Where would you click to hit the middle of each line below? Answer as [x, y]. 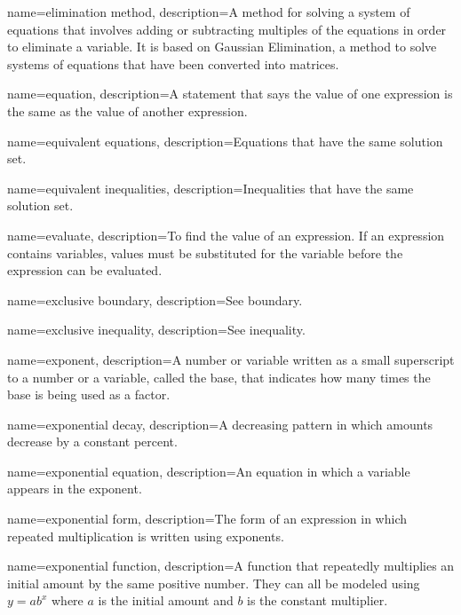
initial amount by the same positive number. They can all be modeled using [214, 583]
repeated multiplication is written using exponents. [146, 536]
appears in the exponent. [75, 489]
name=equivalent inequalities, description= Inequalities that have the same [211, 188]
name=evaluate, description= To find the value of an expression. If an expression [226, 235]
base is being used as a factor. [89, 394]
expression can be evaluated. [85, 270]
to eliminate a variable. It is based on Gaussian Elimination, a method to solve [222, 47]
